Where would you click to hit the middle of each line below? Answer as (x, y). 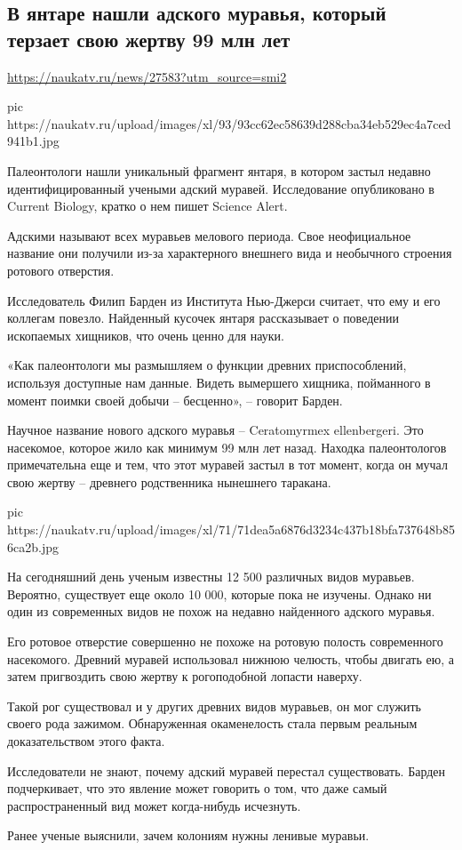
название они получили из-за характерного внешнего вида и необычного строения (230, 253)
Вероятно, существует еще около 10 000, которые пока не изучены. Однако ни (219, 593)
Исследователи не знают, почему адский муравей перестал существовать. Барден (227, 770)
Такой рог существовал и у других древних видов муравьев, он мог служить (214, 706)
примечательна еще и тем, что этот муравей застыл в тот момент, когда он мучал (227, 465)
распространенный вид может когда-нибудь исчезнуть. (154, 805)
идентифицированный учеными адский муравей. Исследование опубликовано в (221, 188)
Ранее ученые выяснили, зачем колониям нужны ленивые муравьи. (188, 835)
